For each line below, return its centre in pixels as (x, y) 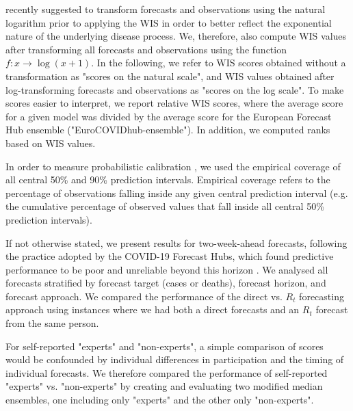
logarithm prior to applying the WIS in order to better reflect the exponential (169, 22)
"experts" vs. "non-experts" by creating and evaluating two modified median (164, 386)
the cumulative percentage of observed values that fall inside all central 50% (165, 206)
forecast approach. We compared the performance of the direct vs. (144, 296)
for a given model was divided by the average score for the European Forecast (169, 116)
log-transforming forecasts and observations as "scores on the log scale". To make (175, 89)
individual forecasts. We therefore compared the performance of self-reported (167, 372)
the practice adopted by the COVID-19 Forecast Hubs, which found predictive (170, 256)
